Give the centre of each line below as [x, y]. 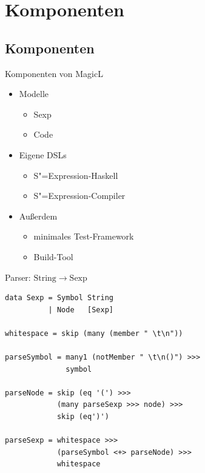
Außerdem [38, 216]
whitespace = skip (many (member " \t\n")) [94, 333]
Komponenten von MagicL [54, 73]
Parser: [18, 277]
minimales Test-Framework [84, 236]
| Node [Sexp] [81, 310]
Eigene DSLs [43, 154]
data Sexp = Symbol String [59, 298]
